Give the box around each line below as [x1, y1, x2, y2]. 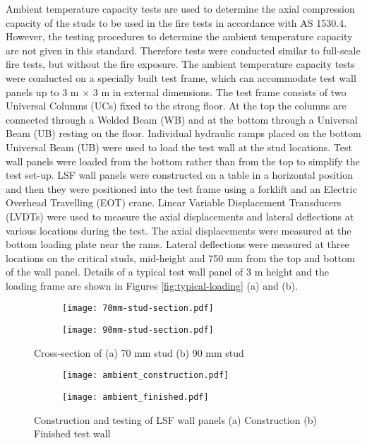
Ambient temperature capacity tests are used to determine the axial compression [6, 1, 355, 16]
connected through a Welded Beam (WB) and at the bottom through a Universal [6, 112, 358, 126]
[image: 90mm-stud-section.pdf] [62, 325, 214, 336]
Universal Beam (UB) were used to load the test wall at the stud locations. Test [6, 139, 352, 154]
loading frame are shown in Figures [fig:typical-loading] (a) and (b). [6, 278, 298, 293]
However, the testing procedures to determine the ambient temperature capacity [6, 29, 353, 44]
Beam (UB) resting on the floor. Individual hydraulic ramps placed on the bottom [6, 126, 361, 141]
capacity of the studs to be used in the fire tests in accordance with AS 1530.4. [6, 15, 347, 30]
